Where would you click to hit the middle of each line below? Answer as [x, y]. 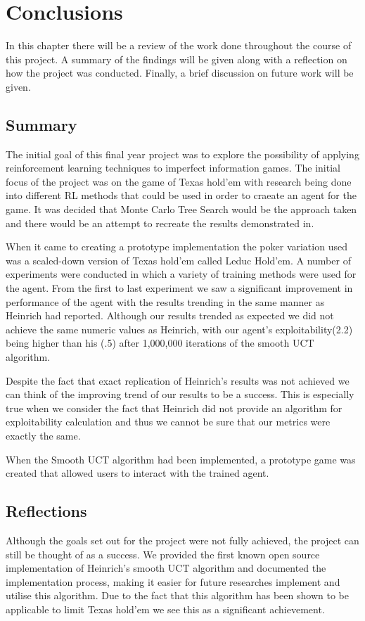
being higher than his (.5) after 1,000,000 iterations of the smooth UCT [160, 343]
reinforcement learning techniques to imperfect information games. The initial [173, 168]
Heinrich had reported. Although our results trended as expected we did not [170, 315]
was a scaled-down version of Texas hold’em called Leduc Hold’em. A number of [178, 260]
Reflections [46, 511]
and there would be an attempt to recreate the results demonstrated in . [160, 223]
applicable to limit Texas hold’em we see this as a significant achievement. [165, 609]
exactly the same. [43, 435]
